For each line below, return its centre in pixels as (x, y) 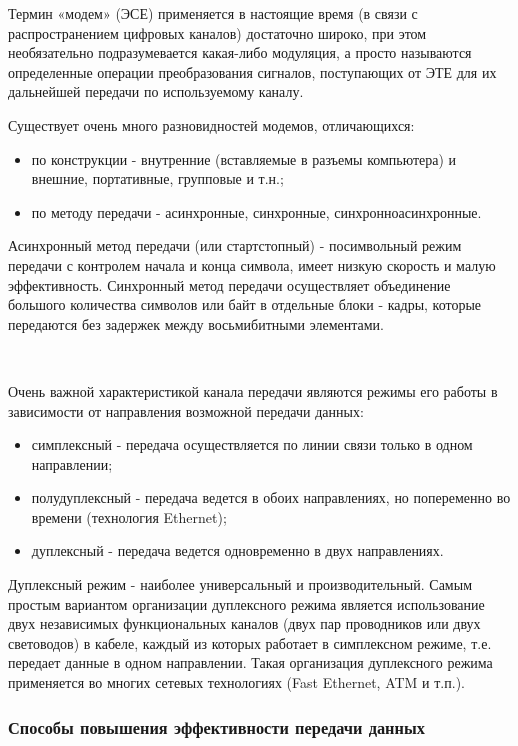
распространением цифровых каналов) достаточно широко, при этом (217, 32)
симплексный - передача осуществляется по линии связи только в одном (252, 444)
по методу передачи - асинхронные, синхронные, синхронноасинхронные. (256, 211)
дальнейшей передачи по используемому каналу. (156, 91)
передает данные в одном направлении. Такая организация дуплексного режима (250, 662)
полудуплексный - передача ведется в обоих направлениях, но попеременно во (271, 497)
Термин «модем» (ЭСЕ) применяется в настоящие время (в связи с (213, 13)
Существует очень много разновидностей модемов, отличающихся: (211, 124)
